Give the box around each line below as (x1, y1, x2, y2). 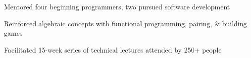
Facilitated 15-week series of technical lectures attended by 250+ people (4, 44, 222, 55)
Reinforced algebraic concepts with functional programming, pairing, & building (4, 18, 247, 28)
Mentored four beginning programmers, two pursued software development (4, 1, 230, 11)
